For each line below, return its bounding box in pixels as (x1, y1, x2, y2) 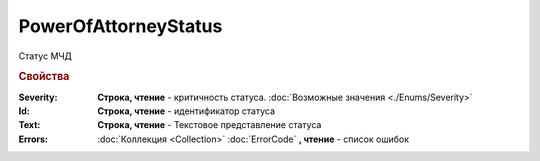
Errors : (18, 133, 49, 145)
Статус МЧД (18, 50, 72, 62)
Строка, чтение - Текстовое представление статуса (97, 119, 322, 131)
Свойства (18, 70, 70, 84)
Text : (18, 119, 41, 131)
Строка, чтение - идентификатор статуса (97, 105, 275, 117)
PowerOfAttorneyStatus (18, 15, 223, 37)
